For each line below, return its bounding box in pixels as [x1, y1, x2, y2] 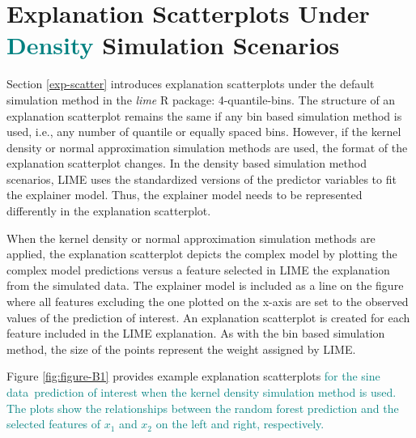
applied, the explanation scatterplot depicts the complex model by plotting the [6, 245, 397, 262]
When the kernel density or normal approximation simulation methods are [6, 229, 376, 246]
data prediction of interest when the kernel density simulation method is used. [6, 384, 397, 400]
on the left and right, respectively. [155, 415, 325, 432]
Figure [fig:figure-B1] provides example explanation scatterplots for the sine [6, 368, 380, 385]
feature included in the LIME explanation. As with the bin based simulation [6, 325, 385, 342]
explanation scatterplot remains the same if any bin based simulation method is [6, 107, 402, 124]
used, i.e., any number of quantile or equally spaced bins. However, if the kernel [6, 123, 401, 140]
